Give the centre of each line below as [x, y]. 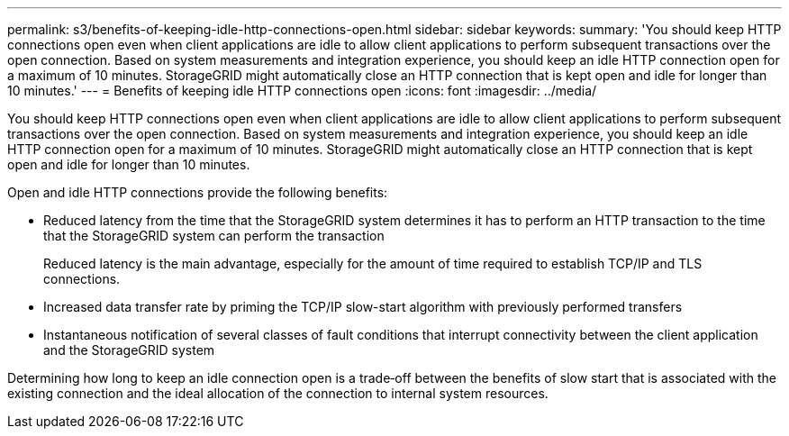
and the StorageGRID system [129, 350]
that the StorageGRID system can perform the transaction [214, 236]
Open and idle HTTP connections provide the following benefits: [198, 192]
